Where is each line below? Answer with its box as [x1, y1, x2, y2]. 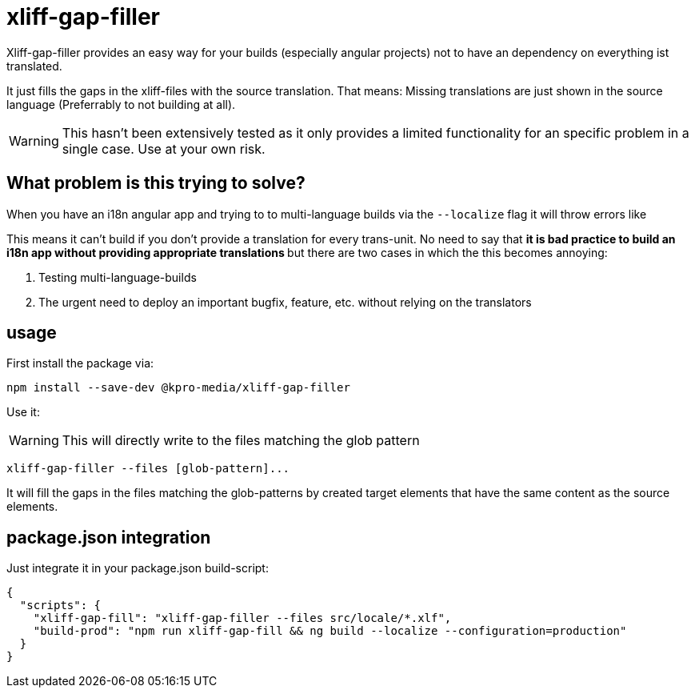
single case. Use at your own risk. [62, 140, 266, 157]
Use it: [6, 405, 40, 419]
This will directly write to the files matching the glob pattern [62, 432, 420, 449]
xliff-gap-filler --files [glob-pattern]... [6, 462, 290, 475]
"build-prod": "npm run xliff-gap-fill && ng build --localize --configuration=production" [33, 624, 627, 638]
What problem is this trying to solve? [6, 173, 306, 194]
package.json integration [6, 527, 211, 548]
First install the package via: [6, 356, 154, 371]
